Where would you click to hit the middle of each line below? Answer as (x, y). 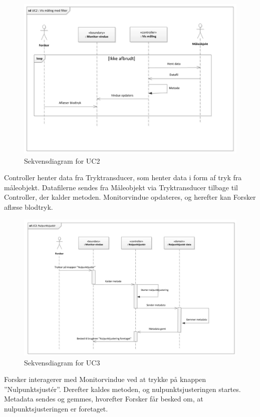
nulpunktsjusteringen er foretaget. (56, 408)
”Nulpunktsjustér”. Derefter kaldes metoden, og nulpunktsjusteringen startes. (122, 389)
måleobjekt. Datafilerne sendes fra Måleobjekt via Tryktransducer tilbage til (121, 187)
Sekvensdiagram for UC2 (62, 160)
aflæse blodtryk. (29, 206)
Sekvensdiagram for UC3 (62, 362)
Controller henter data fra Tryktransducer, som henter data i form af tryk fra (123, 177)
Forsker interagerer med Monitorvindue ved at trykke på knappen (105, 379)
